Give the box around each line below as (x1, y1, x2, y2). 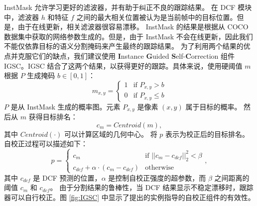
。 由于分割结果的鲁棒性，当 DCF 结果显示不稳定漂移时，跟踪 (50, 182, 254, 193)
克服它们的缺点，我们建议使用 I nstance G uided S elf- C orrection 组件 (17, 50, 235, 61)
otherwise (145, 164, 174, 171)
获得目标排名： (28, 111, 78, 122)
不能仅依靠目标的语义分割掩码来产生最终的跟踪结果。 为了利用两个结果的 (4, 41, 244, 51)
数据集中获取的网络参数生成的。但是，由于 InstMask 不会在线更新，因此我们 (4, 31, 253, 41)
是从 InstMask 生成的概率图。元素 (10, 101, 121, 111)
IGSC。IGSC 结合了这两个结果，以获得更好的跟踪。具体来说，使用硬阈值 (4, 60, 243, 71)
